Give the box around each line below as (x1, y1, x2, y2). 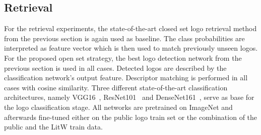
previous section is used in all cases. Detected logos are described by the (4, 62, 227, 73)
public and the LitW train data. (4, 121, 103, 132)
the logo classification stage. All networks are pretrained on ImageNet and (4, 101, 233, 112)
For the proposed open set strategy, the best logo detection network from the (4, 52, 242, 63)
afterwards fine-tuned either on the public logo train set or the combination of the (4, 111, 257, 122)
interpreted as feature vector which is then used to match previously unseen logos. (4, 43, 258, 53)
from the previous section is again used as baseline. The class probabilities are (4, 33, 245, 43)
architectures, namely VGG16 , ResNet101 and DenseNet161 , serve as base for (4, 92, 254, 102)
